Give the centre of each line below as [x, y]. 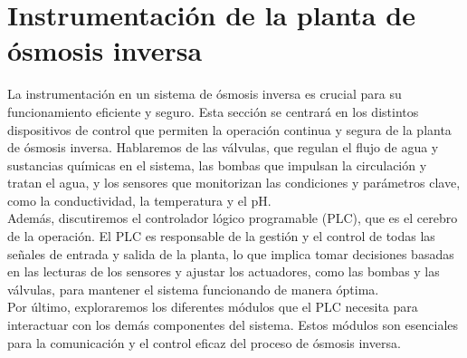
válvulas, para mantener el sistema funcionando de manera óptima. [193, 289]
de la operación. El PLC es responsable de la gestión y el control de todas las [221, 236]
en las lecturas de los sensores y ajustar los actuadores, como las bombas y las [224, 271]
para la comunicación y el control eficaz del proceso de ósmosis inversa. [204, 342]
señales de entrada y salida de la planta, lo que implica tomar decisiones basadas [231, 253]
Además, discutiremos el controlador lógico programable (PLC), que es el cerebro [233, 218]
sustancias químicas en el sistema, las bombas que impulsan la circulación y [217, 164]
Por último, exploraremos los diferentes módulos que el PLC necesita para [213, 307]
